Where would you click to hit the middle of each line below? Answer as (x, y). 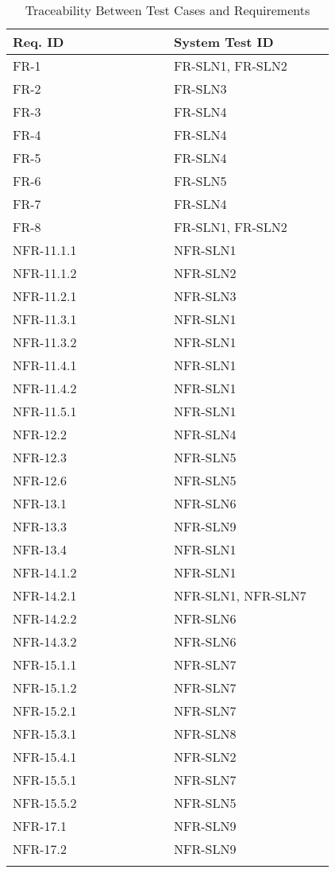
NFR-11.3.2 (45, 342)
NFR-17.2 (40, 849)
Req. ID (39, 42)
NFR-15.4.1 (45, 757)
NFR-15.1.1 (45, 664)
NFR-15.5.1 (45, 780)
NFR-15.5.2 (45, 803)
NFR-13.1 (40, 503)
